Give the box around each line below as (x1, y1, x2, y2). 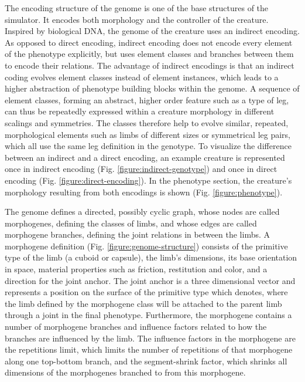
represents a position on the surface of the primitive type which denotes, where (5, 286, 288, 298)
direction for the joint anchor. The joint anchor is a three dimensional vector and (5, 274, 296, 286)
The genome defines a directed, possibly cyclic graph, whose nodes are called (5, 205, 280, 218)
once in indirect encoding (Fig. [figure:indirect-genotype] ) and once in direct (5, 163, 277, 175)
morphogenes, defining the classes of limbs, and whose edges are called (5, 217, 257, 229)
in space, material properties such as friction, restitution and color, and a (5, 263, 268, 275)
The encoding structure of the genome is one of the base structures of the (5, 2, 269, 13)
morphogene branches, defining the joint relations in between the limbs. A (5, 228, 270, 241)
